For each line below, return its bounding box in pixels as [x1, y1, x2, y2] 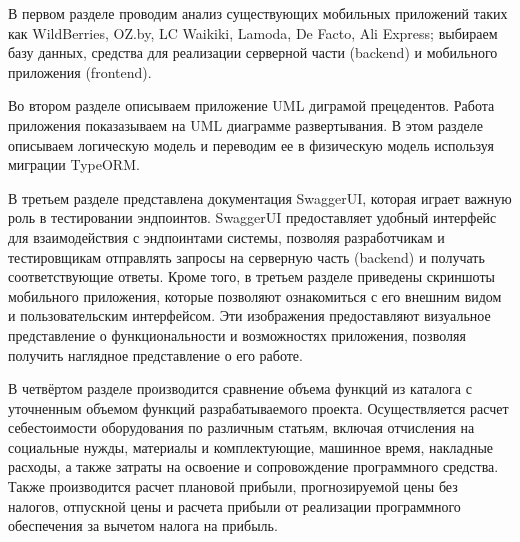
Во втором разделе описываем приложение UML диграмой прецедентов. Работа [8, 95, 495, 116]
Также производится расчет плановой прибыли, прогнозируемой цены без [8, 476, 458, 497]
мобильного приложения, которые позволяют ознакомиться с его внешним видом [8, 285, 502, 306]
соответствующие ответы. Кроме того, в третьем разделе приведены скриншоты [8, 266, 495, 287]
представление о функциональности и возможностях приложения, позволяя [8, 324, 466, 345]
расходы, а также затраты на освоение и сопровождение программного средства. [8, 456, 499, 477]
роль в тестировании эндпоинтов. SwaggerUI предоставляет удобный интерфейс [8, 207, 497, 228]
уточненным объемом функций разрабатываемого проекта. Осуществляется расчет [8, 397, 509, 418]
